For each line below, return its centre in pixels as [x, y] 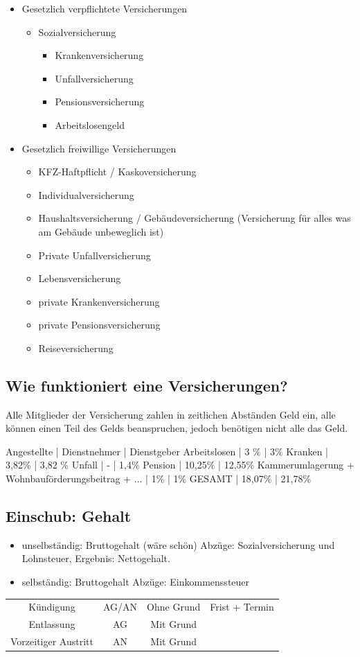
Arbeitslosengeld [90, 124]
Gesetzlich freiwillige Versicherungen [99, 148]
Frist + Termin [242, 607]
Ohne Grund [174, 607]
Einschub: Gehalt [69, 516]
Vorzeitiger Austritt [52, 641]
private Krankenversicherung [99, 301]
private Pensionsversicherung [99, 325]
